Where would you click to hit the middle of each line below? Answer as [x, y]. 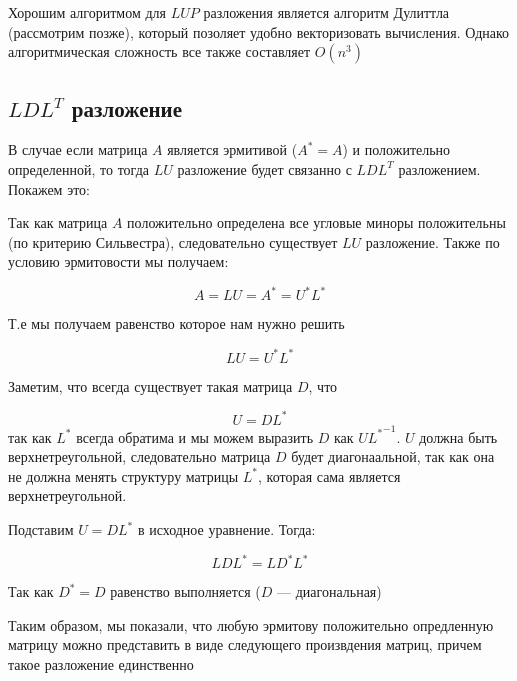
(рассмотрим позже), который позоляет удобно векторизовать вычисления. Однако [259, 31]
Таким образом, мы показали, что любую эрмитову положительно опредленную [251, 624]
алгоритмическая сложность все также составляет [159, 51]
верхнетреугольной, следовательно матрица [139, 456]
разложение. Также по [432, 241]
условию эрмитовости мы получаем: [118, 261]
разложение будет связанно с [264, 168]
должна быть [458, 436]
